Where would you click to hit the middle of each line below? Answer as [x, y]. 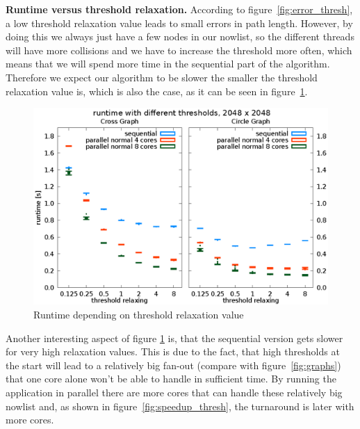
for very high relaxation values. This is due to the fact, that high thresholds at [173, 351]
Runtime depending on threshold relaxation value [139, 314]
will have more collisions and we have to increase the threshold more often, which [179, 50]
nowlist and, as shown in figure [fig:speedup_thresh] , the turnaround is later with [180, 406]
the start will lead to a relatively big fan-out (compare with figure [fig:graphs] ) [173, 365]
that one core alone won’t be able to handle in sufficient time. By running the [171, 379]
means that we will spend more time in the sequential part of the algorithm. [168, 64]
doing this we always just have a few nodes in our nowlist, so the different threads [180, 37]
